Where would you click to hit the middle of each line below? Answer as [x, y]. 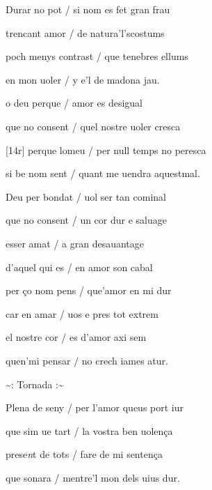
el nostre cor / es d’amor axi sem [76, 337]
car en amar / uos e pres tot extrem [82, 313]
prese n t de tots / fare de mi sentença [84, 454]
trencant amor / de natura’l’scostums [85, 32]
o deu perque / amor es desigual [74, 103]
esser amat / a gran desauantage [75, 243]
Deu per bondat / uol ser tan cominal [86, 196]
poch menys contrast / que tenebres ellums [97, 56]
